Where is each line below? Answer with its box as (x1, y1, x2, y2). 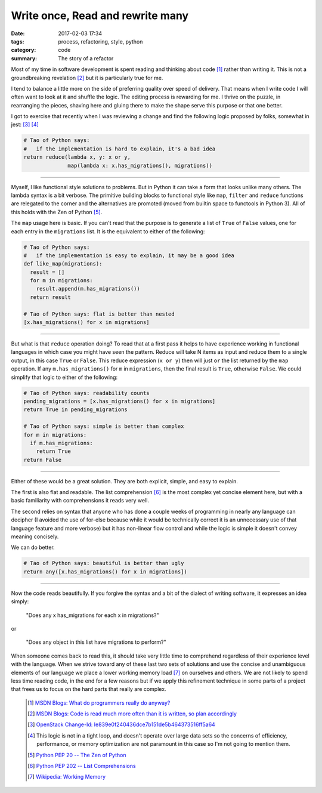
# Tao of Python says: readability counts (23, 390, 150, 396)
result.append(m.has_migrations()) (36, 285, 140, 292)
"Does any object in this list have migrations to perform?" (26, 638, 166, 646)
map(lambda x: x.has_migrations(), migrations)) (67, 162, 213, 169)
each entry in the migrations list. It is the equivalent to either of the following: (11, 227, 205, 235)
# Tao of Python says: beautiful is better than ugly (23, 560, 184, 567)
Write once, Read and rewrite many (11, 9, 189, 22)
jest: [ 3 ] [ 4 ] (11, 121, 39, 128)
